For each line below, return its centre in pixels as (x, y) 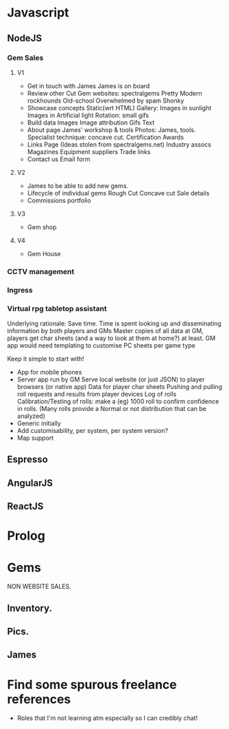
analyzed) (31, 416)
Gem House (44, 253)
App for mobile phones (49, 372)
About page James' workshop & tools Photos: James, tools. (111, 129)
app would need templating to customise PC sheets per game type (101, 346)
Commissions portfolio (59, 200)
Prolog (26, 536)
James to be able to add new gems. (78, 186)
